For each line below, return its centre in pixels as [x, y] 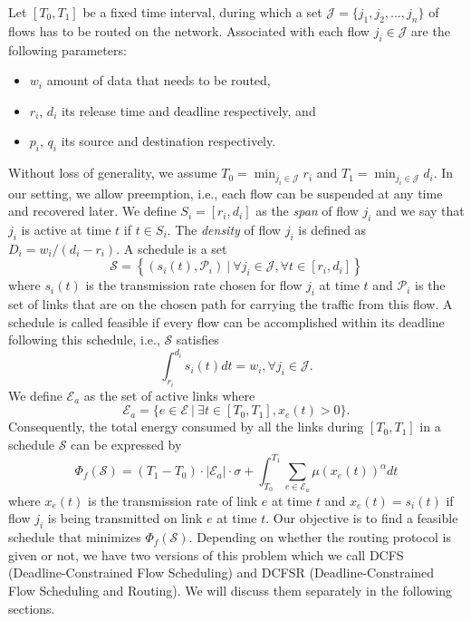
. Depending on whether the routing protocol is [320, 537]
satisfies [197, 340]
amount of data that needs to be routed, [159, 80]
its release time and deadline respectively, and [188, 110]
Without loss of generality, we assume [113, 173]
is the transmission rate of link [173, 500]
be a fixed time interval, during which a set [202, 12]
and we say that [420, 211]
